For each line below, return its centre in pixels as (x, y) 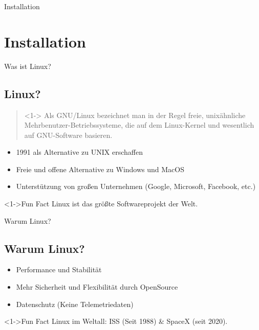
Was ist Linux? (28, 66)
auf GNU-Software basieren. (68, 135)
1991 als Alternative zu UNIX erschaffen (79, 152)
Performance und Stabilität (59, 269)
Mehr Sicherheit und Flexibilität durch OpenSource (97, 287)
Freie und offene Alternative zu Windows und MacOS (100, 169)
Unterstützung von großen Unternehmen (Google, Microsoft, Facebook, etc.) (136, 186)
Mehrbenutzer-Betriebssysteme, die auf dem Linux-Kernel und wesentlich (139, 125)
